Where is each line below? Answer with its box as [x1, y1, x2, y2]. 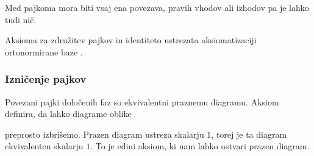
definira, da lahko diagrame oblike [5, 107, 132, 120]
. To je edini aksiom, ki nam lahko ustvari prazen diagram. [90, 140, 310, 152]
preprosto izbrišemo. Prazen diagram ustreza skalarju [5, 127, 204, 140]
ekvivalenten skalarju [5, 140, 84, 152]
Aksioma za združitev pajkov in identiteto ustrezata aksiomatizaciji [5, 34, 257, 46]
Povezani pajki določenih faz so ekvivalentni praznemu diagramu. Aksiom [5, 95, 279, 108]
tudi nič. [5, 13, 37, 26]
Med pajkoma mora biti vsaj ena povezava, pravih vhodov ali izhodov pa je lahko [5, 1, 309, 13]
